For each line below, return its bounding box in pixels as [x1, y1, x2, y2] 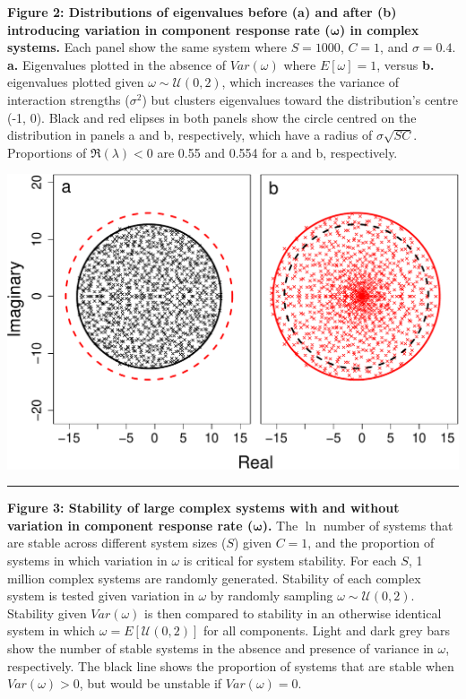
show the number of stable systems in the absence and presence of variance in [7, 638, 434, 657]
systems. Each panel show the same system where [7, 38, 287, 56]
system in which [7, 621, 96, 640]
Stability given [7, 603, 87, 622]
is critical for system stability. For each [183, 550, 397, 569]
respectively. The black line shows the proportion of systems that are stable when [7, 656, 454, 675]
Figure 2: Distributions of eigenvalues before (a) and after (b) [7, 3, 397, 21]
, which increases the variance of [221, 73, 399, 91]
